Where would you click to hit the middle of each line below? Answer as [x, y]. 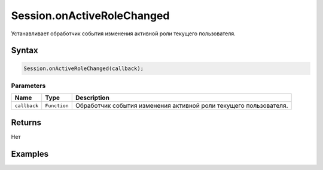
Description [92, 98]
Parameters [28, 86]
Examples [30, 154]
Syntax [25, 51]
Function [57, 106]
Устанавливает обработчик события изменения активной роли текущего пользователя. [123, 34]
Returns [26, 122]
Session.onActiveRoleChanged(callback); [83, 68]
